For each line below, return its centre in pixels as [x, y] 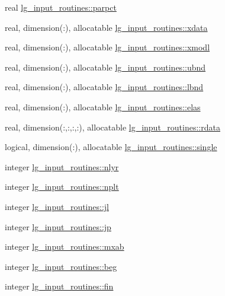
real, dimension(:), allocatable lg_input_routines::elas [103, 106]
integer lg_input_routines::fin [59, 286]
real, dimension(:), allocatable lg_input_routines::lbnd [104, 87]
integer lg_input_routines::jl [57, 206]
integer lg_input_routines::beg [61, 266]
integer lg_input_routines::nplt [62, 187]
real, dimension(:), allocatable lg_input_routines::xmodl [107, 47]
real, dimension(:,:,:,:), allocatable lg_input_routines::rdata [112, 127]
